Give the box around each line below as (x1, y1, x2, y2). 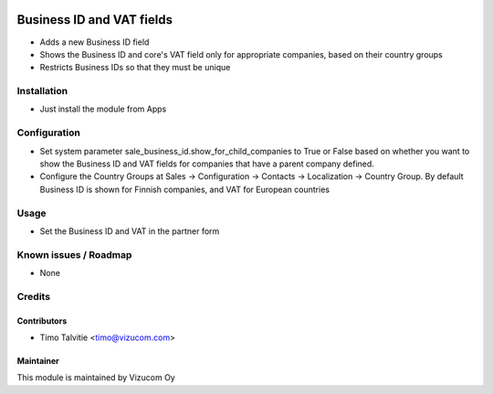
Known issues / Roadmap (16, 248, 132, 261)
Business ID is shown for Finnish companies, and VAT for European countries (39, 184, 330, 195)
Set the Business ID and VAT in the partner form (39, 225, 220, 237)
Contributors (16, 315, 68, 326)
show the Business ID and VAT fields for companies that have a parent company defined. (39, 158, 374, 169)
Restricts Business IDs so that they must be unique (39, 62, 231, 73)
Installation (16, 85, 68, 98)
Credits (16, 290, 50, 303)
